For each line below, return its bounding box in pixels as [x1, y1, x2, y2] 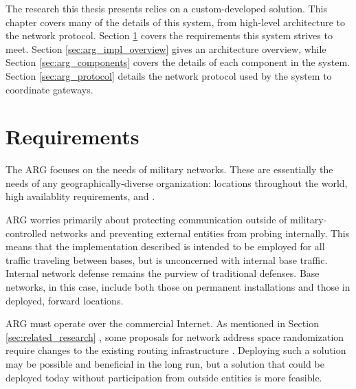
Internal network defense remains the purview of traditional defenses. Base [5, 266, 320, 280]
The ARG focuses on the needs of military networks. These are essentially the [5, 162, 333, 177]
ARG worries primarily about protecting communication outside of [5, 212, 287, 227]
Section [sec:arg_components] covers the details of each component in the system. [5, 55, 350, 69]
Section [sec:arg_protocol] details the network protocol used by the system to [5, 68, 332, 82]
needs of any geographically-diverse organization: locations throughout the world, [5, 175, 348, 190]
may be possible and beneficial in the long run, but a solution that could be [5, 357, 324, 370]
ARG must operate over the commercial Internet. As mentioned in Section [5, 316, 319, 331]
